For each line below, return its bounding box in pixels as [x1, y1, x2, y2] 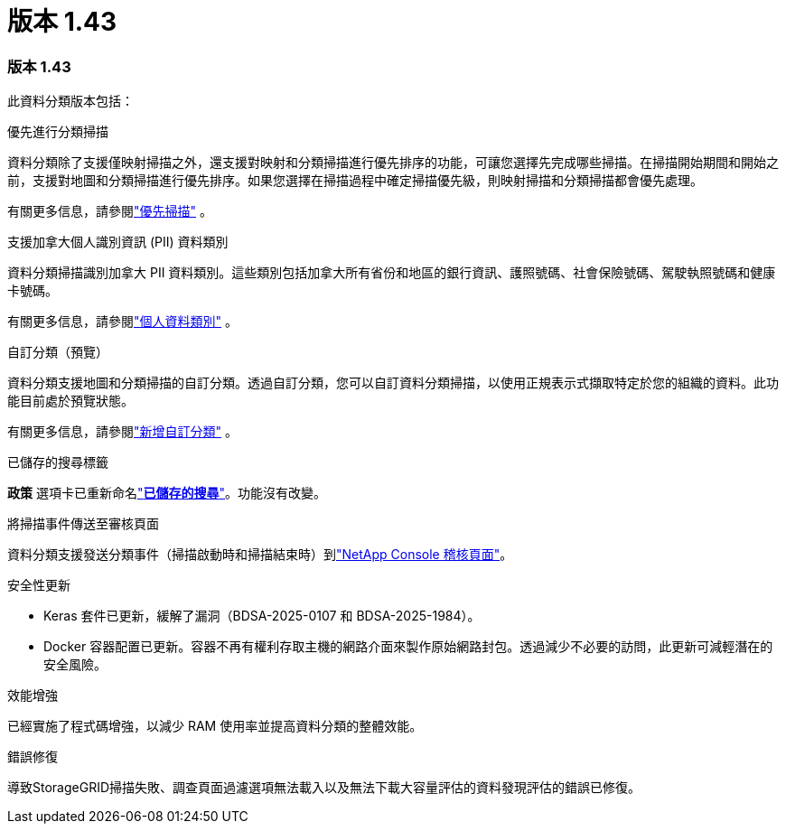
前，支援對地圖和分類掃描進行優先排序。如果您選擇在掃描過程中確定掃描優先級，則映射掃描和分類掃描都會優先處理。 [7, 173, 703, 189]
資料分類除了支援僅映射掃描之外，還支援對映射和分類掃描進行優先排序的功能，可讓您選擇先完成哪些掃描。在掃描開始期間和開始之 [7, 154, 779, 171]
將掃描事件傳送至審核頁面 [7, 516, 159, 532]
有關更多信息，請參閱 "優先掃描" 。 [7, 203, 212, 219]
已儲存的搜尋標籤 [7, 454, 108, 471]
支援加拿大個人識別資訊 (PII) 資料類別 [7, 234, 229, 250]
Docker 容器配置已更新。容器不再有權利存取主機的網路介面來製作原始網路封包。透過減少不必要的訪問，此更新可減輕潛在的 [43, 639, 773, 655]
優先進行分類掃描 [7, 124, 108, 140]
